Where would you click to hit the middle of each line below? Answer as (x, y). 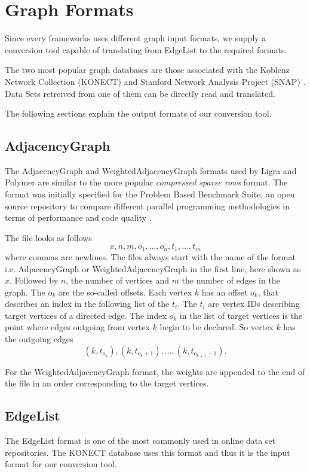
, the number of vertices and (117, 280)
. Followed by (34, 280)
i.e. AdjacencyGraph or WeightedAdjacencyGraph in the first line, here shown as (153, 268)
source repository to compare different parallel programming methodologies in (147, 205)
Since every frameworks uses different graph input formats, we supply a (136, 38)
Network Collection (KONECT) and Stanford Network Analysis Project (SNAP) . (155, 81)
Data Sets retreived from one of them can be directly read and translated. (140, 93)
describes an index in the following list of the (87, 304)
